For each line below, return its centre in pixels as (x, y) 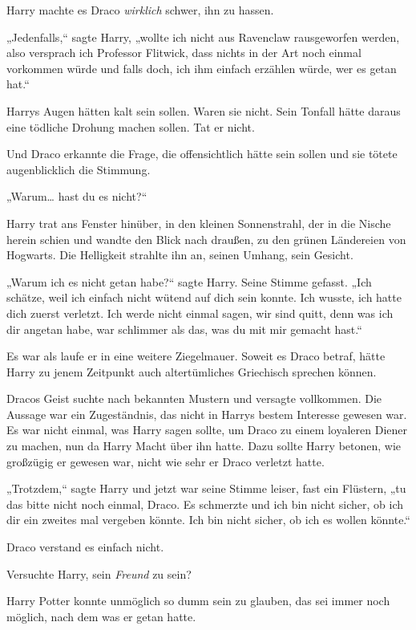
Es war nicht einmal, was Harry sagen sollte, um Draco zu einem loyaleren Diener (207, 430)
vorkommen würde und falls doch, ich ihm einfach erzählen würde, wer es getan (202, 68)
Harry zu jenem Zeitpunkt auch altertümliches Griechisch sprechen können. (192, 371)
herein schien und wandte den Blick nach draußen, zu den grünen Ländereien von (206, 239)
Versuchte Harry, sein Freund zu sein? (99, 573)
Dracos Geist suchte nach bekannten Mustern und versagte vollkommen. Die (194, 398)
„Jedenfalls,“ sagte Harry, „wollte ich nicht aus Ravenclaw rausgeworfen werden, (203, 37)
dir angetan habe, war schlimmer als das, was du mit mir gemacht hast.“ (184, 329)
